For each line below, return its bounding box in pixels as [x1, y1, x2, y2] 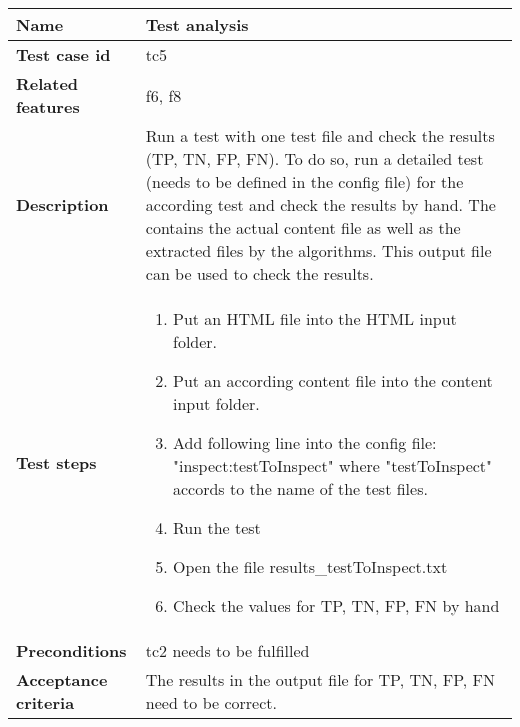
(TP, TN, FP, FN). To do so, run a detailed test [145, 147, 484, 170]
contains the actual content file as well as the [145, 216, 461, 239]
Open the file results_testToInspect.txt [172, 555, 448, 578]
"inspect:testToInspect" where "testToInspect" [172, 454, 493, 477]
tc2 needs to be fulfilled [145, 639, 310, 662]
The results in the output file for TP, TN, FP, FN [145, 668, 495, 691]
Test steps [16, 450, 97, 474]
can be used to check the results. [145, 262, 374, 285]
